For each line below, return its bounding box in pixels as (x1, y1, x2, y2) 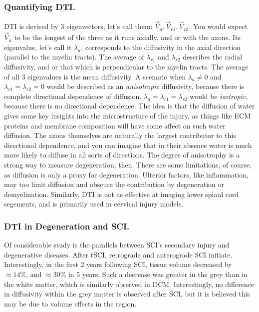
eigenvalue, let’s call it (4, 41, 72, 52)
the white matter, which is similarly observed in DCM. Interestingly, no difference (4, 278, 255, 289)
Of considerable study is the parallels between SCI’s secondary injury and (4, 239, 230, 250)
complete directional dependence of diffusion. (4, 90, 142, 101)
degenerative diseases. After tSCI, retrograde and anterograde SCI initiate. (4, 249, 233, 259)
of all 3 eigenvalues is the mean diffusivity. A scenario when (4, 71, 186, 81)
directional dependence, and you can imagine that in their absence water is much (4, 139, 252, 150)
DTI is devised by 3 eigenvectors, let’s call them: (4, 21, 153, 31)
